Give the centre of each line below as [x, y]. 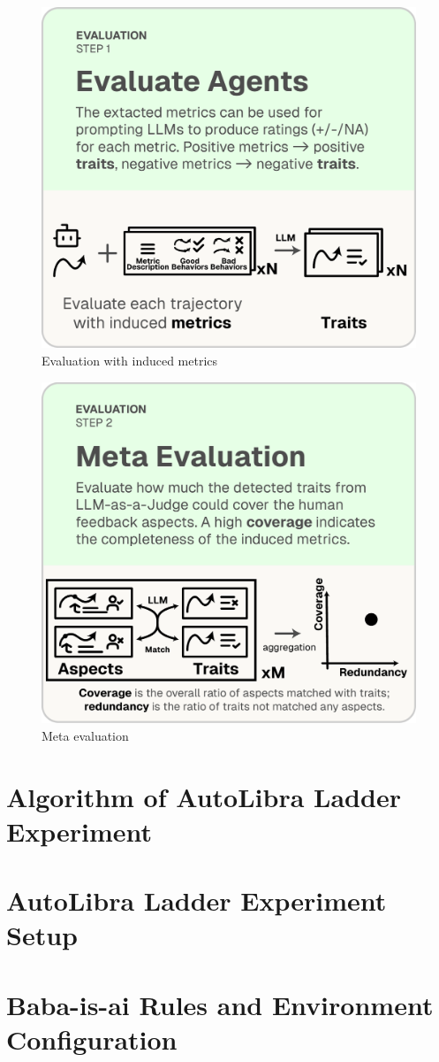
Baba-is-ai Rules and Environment [220, 1004]
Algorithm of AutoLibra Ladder [204, 796]
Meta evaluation [85, 735]
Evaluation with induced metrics [130, 361]
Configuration [92, 1039]
